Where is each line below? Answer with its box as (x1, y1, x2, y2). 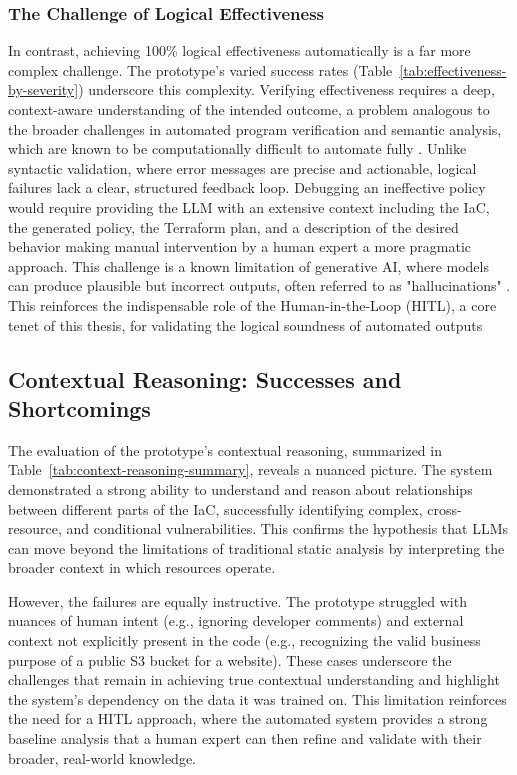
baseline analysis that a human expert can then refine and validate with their (8, 728, 482, 749)
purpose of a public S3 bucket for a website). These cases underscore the (8, 649, 452, 670)
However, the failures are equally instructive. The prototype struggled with (8, 590, 467, 611)
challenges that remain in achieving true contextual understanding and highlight (8, 669, 500, 690)
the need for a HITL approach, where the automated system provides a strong (8, 708, 488, 729)
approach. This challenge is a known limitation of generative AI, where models (8, 255, 489, 276)
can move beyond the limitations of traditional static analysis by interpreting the (8, 537, 505, 558)
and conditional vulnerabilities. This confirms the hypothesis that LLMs (66, 518, 509, 539)
